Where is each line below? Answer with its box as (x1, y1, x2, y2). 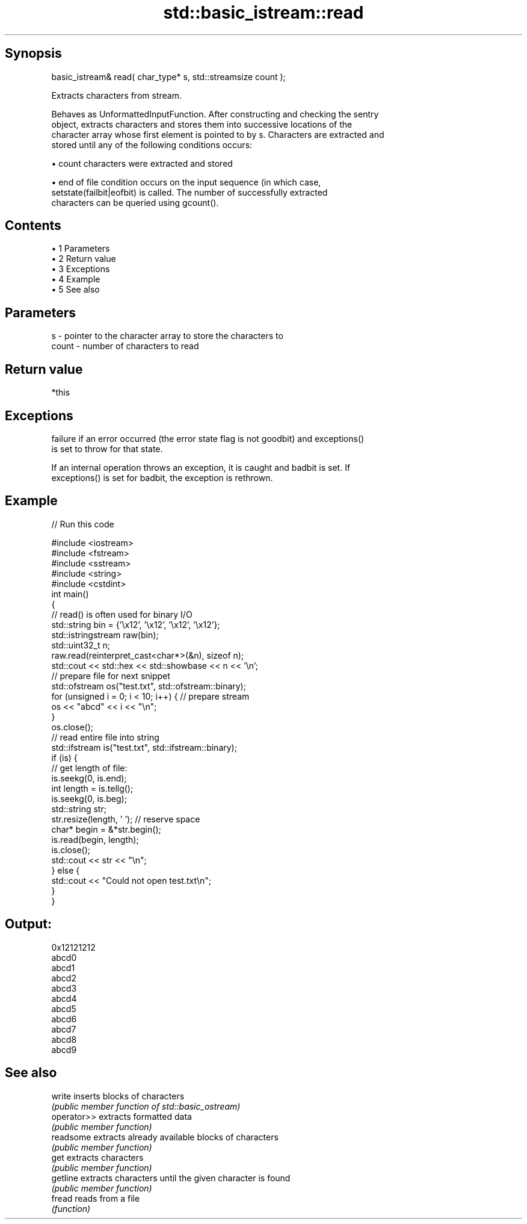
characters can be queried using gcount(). (51, 197, 219, 208)
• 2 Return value (51, 253, 116, 264)
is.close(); (51, 844, 90, 855)
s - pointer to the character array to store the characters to (51, 331, 283, 341)
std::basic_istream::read (163, 2, 364, 23)
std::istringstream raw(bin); (51, 629, 159, 640)
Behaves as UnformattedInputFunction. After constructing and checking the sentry (51, 108, 379, 119)
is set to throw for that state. (51, 443, 163, 454)
